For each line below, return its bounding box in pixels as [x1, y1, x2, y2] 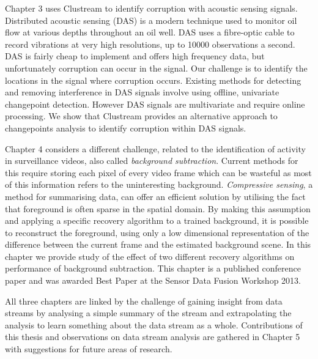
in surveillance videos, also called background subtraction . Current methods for [5, 154, 298, 167]
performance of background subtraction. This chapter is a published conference [5, 262, 301, 275]
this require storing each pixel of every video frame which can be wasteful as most [5, 166, 312, 179]
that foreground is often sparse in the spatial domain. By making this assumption [5, 202, 311, 215]
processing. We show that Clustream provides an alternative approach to [5, 109, 278, 122]
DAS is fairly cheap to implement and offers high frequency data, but [5, 50, 265, 62]
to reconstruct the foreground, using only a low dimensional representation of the [5, 226, 309, 239]
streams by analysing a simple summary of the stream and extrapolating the [5, 306, 292, 319]
